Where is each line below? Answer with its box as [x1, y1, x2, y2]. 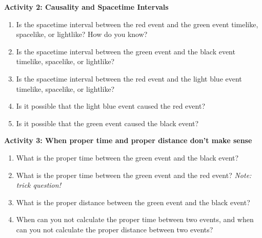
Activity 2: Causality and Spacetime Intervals [4, 2, 169, 12]
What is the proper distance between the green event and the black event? [16, 196, 250, 207]
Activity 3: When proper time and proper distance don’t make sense [4, 135, 252, 146]
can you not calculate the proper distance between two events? [16, 224, 213, 234]
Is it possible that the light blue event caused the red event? [16, 101, 205, 111]
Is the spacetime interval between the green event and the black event [16, 46, 235, 56]
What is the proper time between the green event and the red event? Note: [16, 169, 252, 180]
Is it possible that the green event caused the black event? [16, 117, 199, 128]
